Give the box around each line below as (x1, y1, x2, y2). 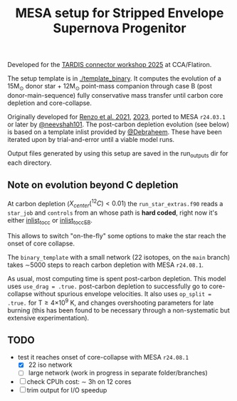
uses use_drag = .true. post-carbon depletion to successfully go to (7, 282, 208, 290)
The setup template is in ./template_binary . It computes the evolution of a (7, 74, 222, 83)
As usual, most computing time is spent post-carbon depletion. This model (7, 274, 226, 283)
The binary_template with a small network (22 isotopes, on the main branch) (7, 253, 231, 261)
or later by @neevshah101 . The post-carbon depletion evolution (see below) (7, 120, 230, 128)
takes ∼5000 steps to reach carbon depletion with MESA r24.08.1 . (7, 260, 204, 269)
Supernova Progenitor (53, 20, 186, 36)
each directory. (7, 158, 52, 167)
